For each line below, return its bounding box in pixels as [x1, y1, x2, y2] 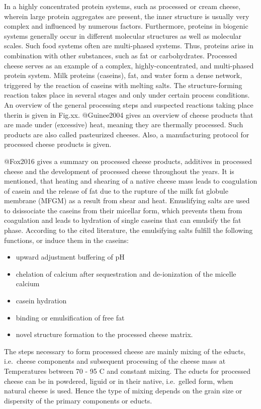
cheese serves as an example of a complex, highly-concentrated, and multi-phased [4, 60, 254, 70]
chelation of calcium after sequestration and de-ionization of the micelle [16, 268, 236, 279]
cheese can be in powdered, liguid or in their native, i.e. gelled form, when [4, 375, 233, 386]
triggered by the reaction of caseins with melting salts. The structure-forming [4, 79, 242, 90]
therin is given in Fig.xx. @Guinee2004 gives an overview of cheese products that [4, 109, 253, 120]
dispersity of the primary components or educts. [4, 395, 152, 405]
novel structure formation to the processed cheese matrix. [16, 329, 193, 340]
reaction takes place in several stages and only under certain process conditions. [4, 90, 250, 100]
